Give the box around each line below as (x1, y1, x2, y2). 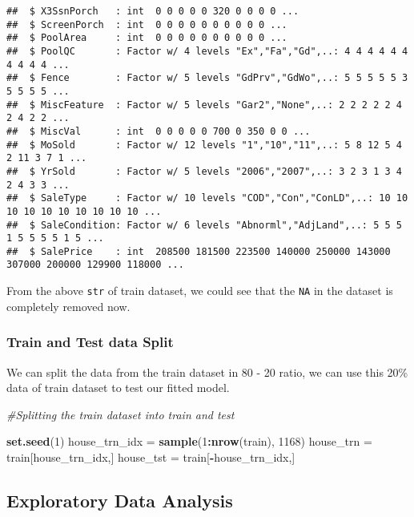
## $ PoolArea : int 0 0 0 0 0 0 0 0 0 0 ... (6, 32, 287, 44)
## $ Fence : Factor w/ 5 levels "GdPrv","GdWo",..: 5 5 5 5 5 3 (6, 72, 408, 84)
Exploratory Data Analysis (6, 487, 233, 512)
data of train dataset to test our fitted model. (6, 379, 230, 396)
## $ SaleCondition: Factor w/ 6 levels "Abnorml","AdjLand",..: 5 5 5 (6, 219, 402, 231)
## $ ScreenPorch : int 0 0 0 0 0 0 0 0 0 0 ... (6, 18, 287, 30)
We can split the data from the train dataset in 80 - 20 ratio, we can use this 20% (6, 363, 408, 380)
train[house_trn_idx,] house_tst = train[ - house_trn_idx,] (6, 448, 295, 465)
